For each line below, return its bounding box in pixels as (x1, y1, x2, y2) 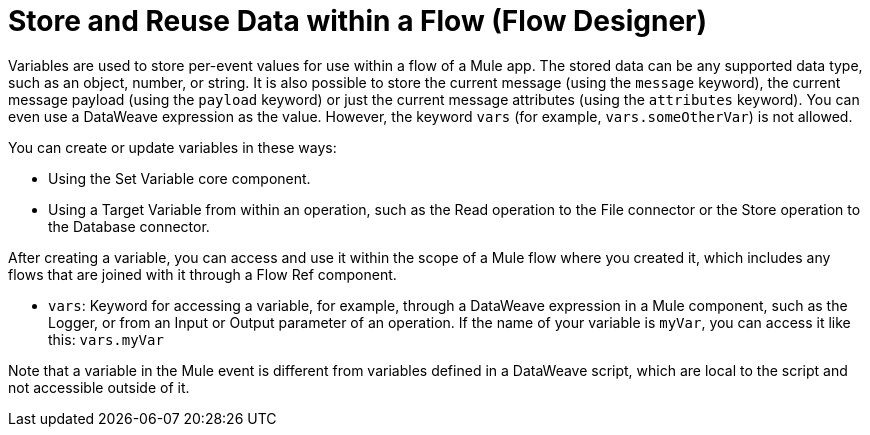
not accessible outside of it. (8, 378, 190, 396)
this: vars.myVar (48, 330, 164, 348)
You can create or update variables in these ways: (8, 138, 337, 156)
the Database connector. (48, 217, 210, 235)
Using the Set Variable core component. (48, 169, 311, 187)
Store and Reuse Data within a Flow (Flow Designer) (8, 4, 708, 38)
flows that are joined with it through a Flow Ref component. (8, 265, 397, 283)
